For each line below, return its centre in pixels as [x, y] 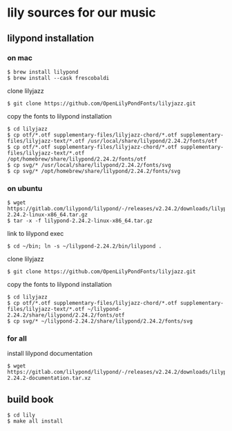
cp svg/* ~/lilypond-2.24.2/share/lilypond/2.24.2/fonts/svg [103, 321]
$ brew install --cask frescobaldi [58, 78]
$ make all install [35, 421]
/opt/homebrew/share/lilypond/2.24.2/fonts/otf [77, 159]
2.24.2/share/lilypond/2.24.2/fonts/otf [66, 315]
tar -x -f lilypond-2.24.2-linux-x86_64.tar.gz [83, 221]
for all [17, 339]
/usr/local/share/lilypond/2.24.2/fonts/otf [152, 141]
